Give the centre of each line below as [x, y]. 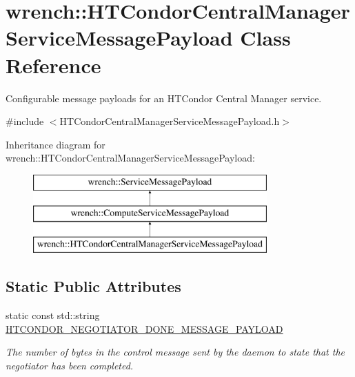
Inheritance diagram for [55, 144]
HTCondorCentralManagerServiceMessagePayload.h [170, 121]
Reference [53, 65]
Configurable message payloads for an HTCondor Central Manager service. [164, 98]
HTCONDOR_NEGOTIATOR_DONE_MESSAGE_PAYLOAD [144, 328]
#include [25, 121]
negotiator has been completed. [70, 365]
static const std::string [53, 315]
